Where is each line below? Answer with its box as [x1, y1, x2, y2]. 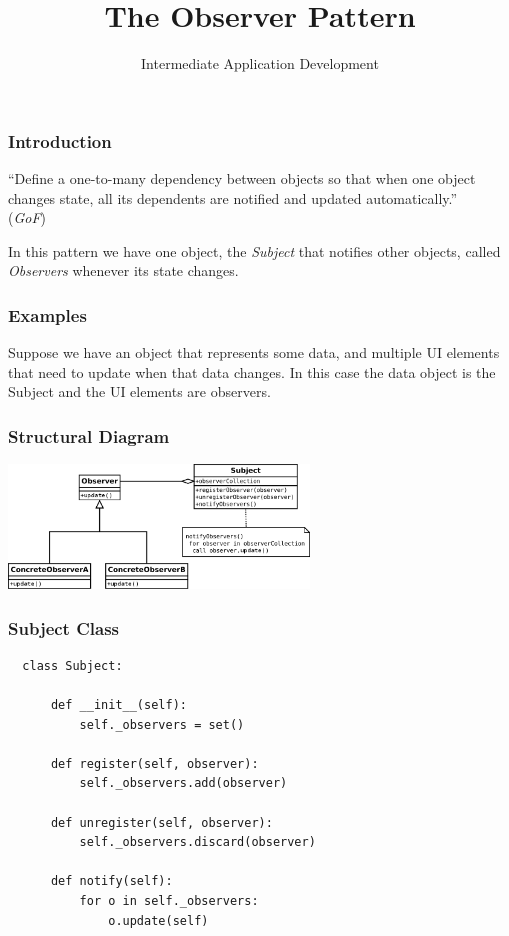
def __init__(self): [50, 698, 187, 713]
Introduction [8, 128, 112, 153]
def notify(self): [50, 874, 173, 889]
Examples [8, 302, 87, 327]
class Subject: [22, 658, 123, 673]
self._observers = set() [79, 717, 245, 732]
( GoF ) [8, 207, 47, 228]
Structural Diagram [8, 423, 170, 448]
